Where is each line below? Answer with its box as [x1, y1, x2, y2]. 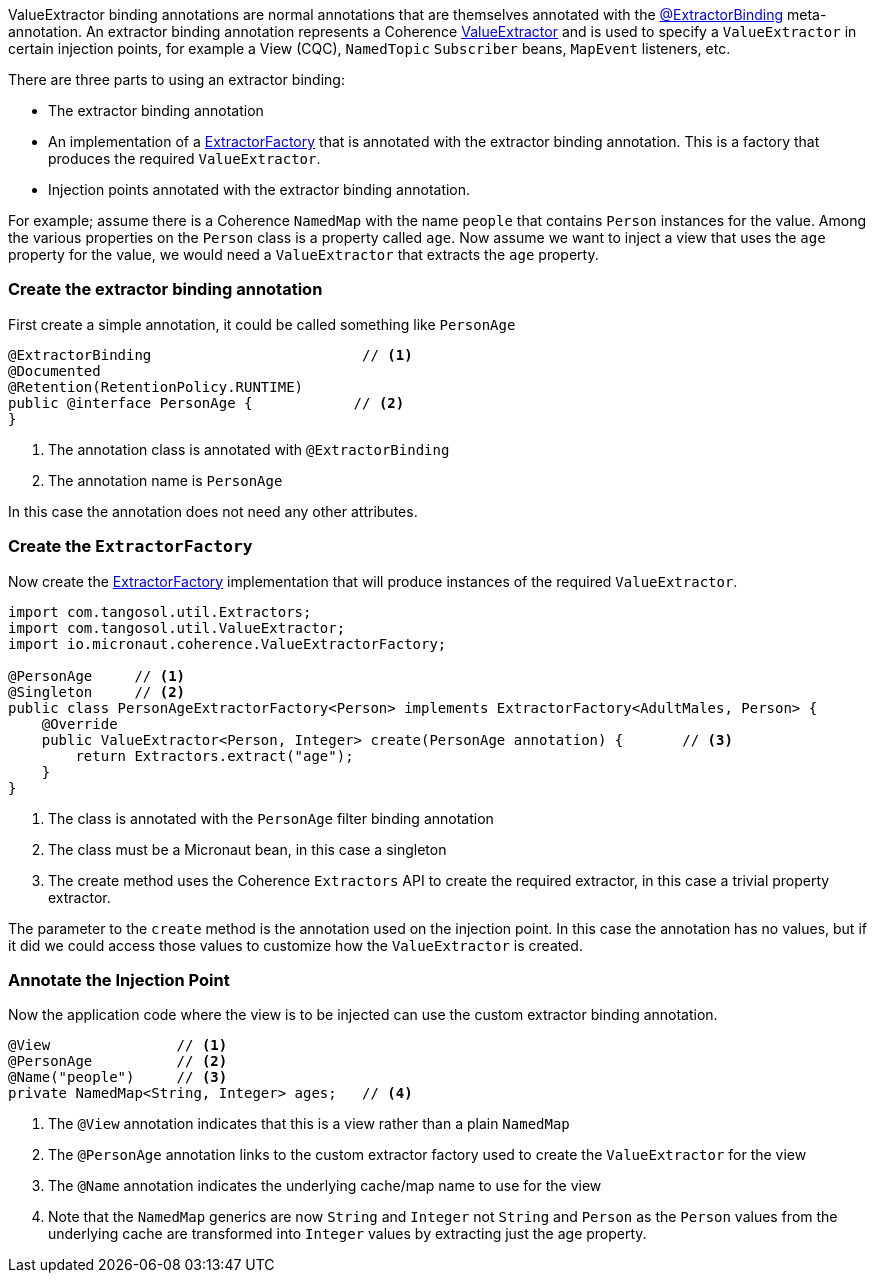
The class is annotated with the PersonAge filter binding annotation [48, 809, 494, 827]
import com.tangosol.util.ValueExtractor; [8, 619, 346, 636]
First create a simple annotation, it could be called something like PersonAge [8, 315, 516, 333]
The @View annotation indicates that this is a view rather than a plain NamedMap [48, 1115, 570, 1133]
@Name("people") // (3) [8, 1069, 228, 1086]
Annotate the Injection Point [8, 969, 230, 990]
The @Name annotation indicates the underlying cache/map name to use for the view [48, 1177, 602, 1195]
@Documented [8, 362, 101, 379]
